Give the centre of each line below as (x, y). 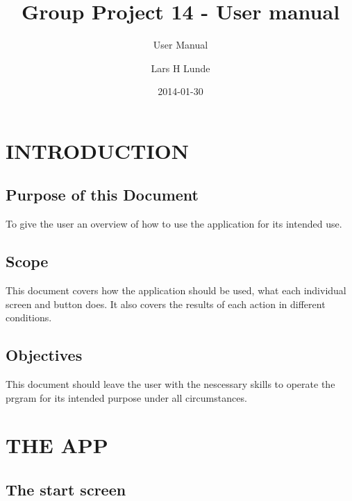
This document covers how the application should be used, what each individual (176, 290)
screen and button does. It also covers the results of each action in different (166, 304)
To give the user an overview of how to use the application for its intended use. (174, 224)
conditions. (29, 317)
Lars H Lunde (181, 68)
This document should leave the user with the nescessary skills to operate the (170, 384)
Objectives (44, 355)
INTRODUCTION (98, 150)
